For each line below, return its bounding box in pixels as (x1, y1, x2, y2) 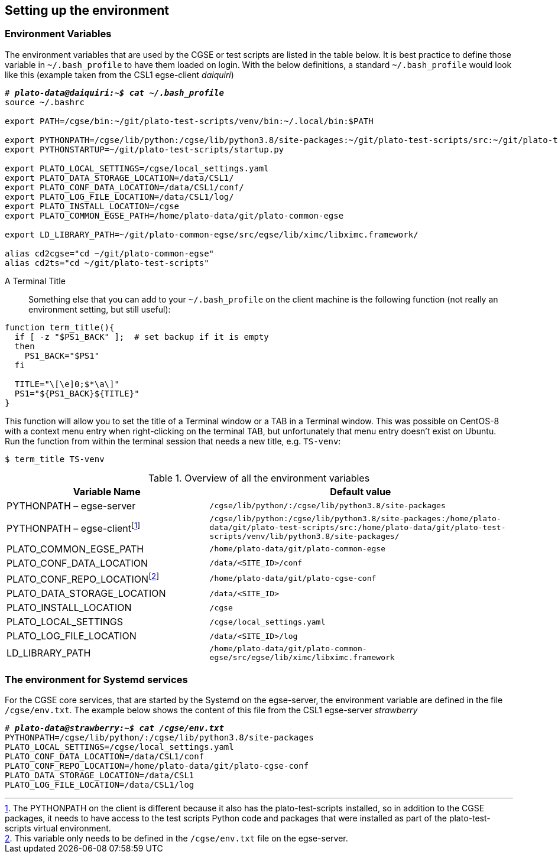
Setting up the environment (5, 3, 169, 18)
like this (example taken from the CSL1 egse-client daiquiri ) (5, 69, 234, 80)
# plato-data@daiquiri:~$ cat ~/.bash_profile (5, 87, 224, 97)
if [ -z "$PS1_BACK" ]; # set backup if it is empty (14, 331, 269, 342)
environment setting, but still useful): (28, 304, 171, 314)
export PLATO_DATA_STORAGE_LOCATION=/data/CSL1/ (5, 173, 234, 183)
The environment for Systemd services (5, 673, 188, 685)
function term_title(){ (5, 322, 115, 332)
